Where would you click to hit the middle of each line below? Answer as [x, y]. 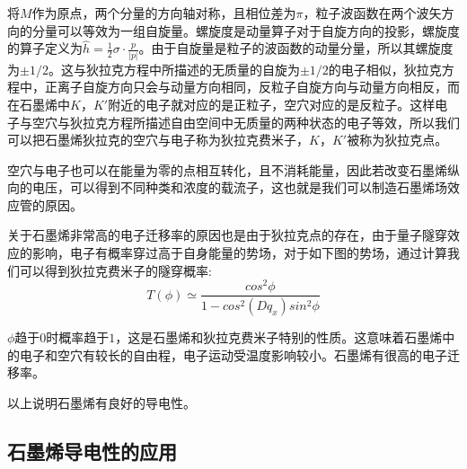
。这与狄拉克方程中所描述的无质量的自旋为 [174, 69]
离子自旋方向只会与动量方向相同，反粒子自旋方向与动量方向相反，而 [258, 87]
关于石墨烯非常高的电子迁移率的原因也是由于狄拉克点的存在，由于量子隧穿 [227, 235]
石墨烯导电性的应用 [92, 451]
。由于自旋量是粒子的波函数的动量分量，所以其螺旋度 [296, 48]
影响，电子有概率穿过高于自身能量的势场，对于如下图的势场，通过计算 [239, 253]
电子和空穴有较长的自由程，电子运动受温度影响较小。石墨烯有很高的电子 [233, 354]
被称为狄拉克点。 [397, 140]
